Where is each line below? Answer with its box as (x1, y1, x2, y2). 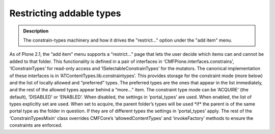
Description (23, 28, 49, 34)
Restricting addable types (9, 8, 121, 19)
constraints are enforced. (9, 122, 63, 128)
